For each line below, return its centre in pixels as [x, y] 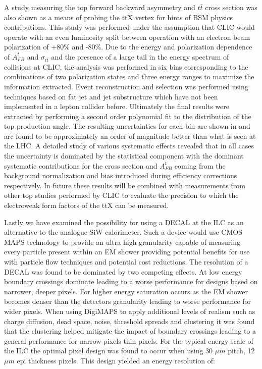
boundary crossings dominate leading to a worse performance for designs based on [131, 281]
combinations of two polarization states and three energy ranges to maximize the [129, 76]
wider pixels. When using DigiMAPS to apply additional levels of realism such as [130, 311]
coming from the [200, 165]
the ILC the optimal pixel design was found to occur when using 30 [109, 351]
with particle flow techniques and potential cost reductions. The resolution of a [126, 261]
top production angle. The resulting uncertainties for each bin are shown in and [127, 126]
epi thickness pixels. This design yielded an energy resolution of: [116, 360]
